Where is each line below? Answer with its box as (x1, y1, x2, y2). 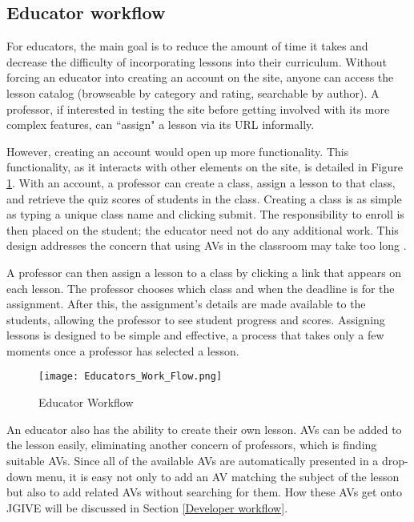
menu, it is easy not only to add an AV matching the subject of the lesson (35, 468, 400, 484)
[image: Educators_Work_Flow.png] (38, 371, 223, 383)
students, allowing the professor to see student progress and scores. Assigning (6, 311, 385, 327)
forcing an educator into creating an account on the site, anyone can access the (6, 69, 394, 86)
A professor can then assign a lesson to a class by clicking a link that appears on (6, 263, 402, 280)
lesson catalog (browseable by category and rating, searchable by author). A (6, 84, 380, 101)
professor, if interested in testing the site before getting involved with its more (6, 100, 390, 117)
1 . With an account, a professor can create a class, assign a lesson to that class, (6, 174, 396, 191)
